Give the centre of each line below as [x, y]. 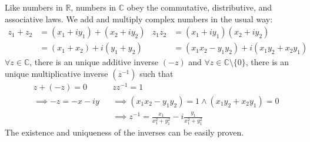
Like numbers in [34, 7]
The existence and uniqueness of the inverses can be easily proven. [124, 132]
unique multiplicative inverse [56, 73]
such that [156, 73]
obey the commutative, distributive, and [199, 7]
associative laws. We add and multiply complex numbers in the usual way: [139, 18]
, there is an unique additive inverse [94, 62]
